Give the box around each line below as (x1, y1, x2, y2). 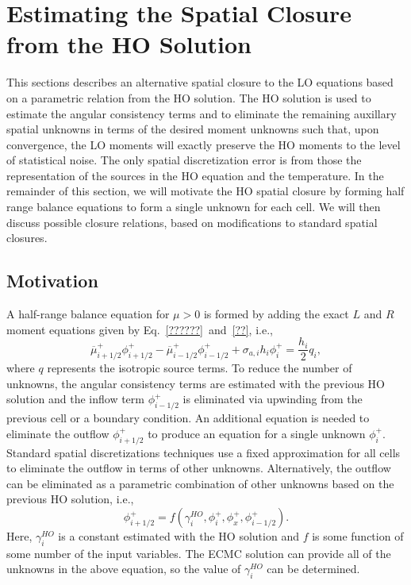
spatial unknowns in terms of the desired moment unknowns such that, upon (6, 121, 379, 137)
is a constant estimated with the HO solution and (58, 528, 299, 545)
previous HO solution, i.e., (6, 491, 134, 507)
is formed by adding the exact (203, 306, 349, 322)
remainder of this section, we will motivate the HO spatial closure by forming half (6, 183, 405, 199)
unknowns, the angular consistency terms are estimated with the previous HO (6, 375, 385, 391)
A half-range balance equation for (6, 306, 170, 322)
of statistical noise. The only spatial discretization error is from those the (6, 152, 362, 168)
